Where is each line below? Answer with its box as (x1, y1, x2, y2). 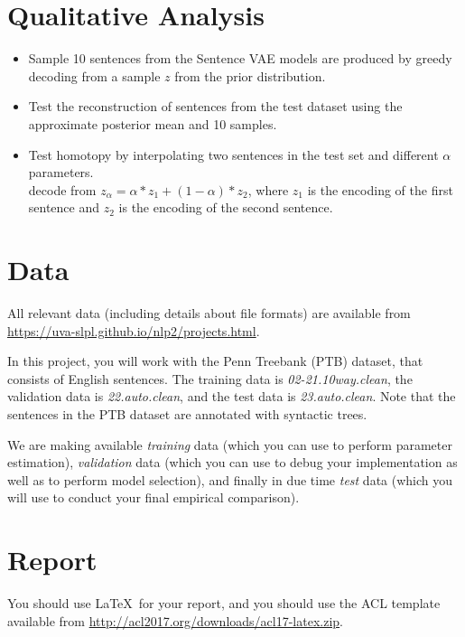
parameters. (28, 163, 94, 182)
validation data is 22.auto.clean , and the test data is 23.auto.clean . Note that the (7, 387, 456, 406)
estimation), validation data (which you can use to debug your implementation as (7, 453, 458, 472)
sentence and (28, 198, 100, 217)
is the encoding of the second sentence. (118, 198, 333, 217)
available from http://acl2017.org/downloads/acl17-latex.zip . (7, 611, 343, 630)
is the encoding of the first (307, 180, 453, 199)
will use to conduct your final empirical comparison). (7, 488, 300, 507)
